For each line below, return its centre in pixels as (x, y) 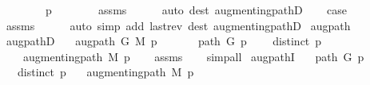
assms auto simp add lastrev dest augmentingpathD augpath (178, 25)
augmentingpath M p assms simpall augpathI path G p (193, 56)
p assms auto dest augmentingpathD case (196, 10)
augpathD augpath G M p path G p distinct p (164, 41)
